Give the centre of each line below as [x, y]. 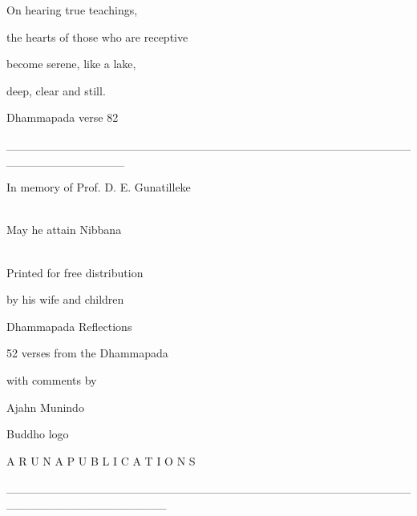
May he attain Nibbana [64, 230]
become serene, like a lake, [71, 64]
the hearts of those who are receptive [97, 36]
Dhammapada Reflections [69, 326]
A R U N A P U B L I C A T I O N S [101, 460]
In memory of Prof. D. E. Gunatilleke [99, 187]
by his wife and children [65, 299]
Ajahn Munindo [45, 407]
